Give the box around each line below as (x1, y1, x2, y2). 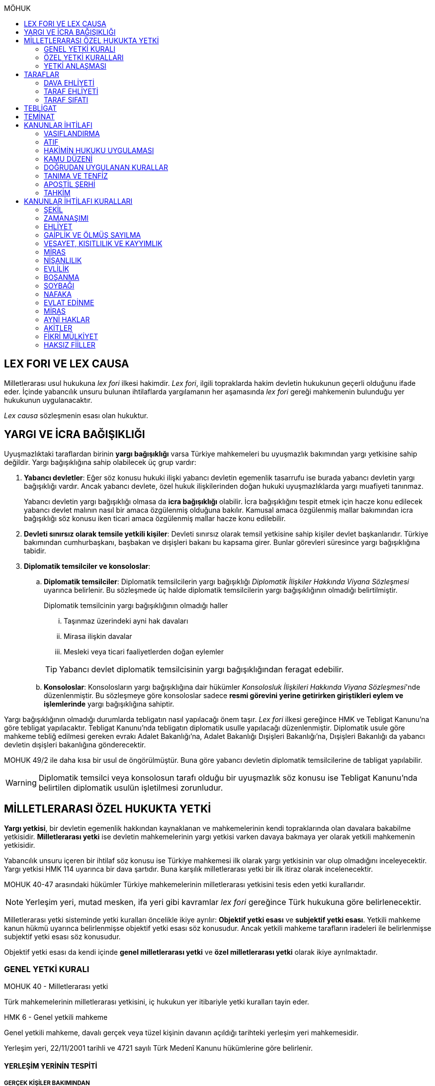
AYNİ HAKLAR (44, 315, 90, 324)
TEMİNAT (24, 112, 55, 121)
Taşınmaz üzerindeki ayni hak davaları (64, 616, 188, 625)
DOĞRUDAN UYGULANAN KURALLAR (44, 163, 169, 172)
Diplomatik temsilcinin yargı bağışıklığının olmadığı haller (44, 601, 228, 610)
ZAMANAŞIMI (44, 214, 89, 222)
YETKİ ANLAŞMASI (44, 62, 106, 70)
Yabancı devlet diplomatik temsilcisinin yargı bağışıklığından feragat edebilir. (59, 664, 344, 674)
